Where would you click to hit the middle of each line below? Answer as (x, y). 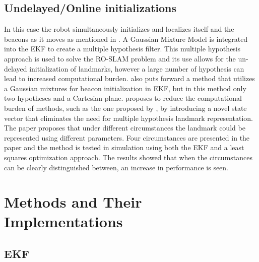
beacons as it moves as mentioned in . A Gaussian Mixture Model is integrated (126, 39)
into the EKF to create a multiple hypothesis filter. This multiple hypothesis (122, 49)
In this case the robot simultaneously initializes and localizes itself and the (119, 29)
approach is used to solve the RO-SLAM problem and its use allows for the (120, 58)
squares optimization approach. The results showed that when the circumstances (128, 157)
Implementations (63, 221)
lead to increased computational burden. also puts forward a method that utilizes (129, 78)
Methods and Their (73, 202)
